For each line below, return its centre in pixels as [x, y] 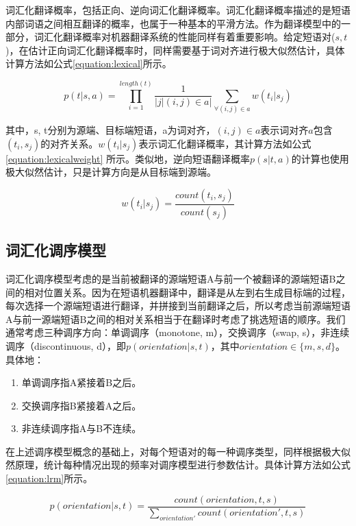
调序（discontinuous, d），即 [66, 345]
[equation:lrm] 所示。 [49, 478]
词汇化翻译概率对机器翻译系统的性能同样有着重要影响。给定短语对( [185, 37]
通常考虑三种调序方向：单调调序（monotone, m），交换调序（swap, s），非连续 [178, 332]
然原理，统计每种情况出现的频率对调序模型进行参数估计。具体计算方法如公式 [178, 465]
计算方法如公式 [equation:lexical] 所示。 [89, 63]
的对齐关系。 [69, 143]
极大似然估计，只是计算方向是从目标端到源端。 [111, 172]
